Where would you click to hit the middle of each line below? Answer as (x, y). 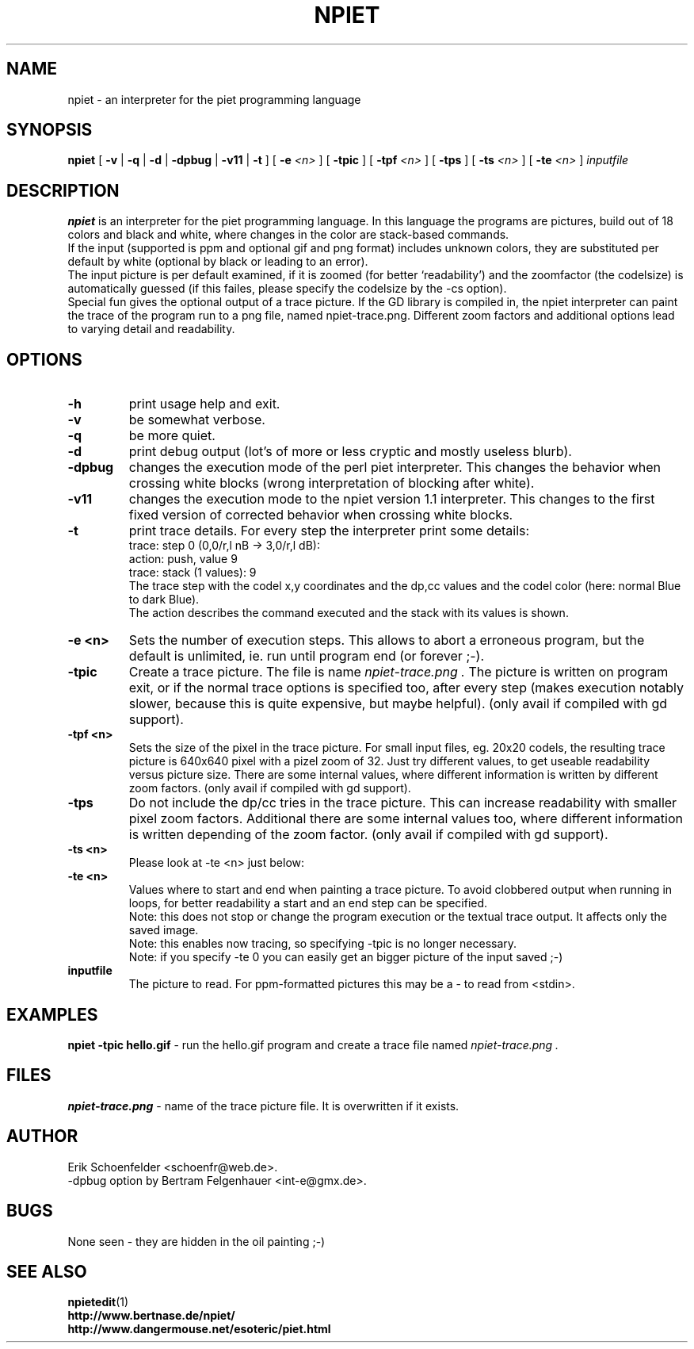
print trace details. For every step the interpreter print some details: (329, 531)
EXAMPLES (52, 1014)
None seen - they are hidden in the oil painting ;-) (196, 1241)
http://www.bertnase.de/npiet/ (151, 1316)
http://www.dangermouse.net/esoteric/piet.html (199, 1329)
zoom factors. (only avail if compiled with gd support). (270, 788)
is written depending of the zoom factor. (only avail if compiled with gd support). (368, 835)
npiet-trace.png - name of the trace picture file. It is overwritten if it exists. (263, 1106)
